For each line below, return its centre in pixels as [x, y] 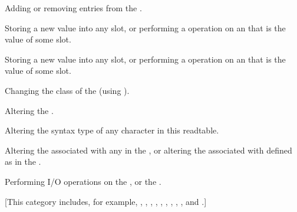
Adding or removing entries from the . [73, 8]
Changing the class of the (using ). [67, 90]
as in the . [23, 162]
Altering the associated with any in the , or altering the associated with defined [148, 150]
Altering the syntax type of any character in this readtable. [112, 130]
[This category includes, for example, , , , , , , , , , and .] [106, 201]
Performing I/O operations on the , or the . [83, 181]
